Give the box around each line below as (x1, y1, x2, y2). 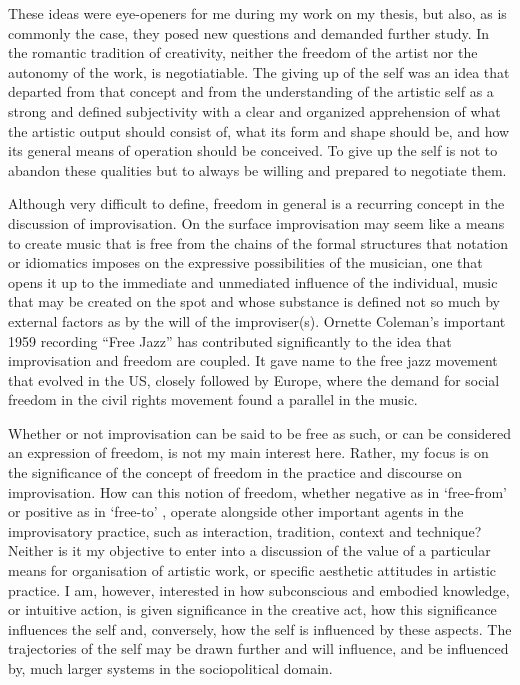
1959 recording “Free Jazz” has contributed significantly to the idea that (8, 330, 452, 351)
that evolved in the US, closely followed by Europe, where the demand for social (8, 369, 500, 390)
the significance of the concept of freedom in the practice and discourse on (8, 462, 463, 483)
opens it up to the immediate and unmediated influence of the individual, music (8, 271, 498, 292)
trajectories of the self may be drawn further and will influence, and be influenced (8, 638, 509, 659)
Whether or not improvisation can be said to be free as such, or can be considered (8, 422, 512, 443)
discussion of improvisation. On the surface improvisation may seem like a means (8, 212, 505, 233)
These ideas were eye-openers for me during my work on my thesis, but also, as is (8, 3, 507, 23)
